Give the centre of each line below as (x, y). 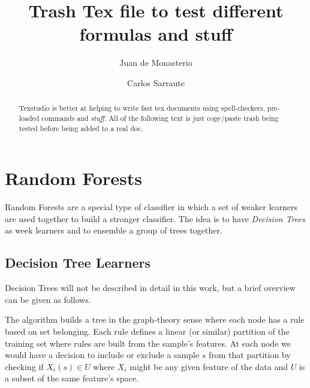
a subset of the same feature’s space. (72, 378)
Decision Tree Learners (78, 263)
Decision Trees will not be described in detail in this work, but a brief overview (150, 288)
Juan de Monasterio (156, 63)
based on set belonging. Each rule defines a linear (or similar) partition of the (147, 331)
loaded (29, 118)
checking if (24, 366)
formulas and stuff (156, 34)
